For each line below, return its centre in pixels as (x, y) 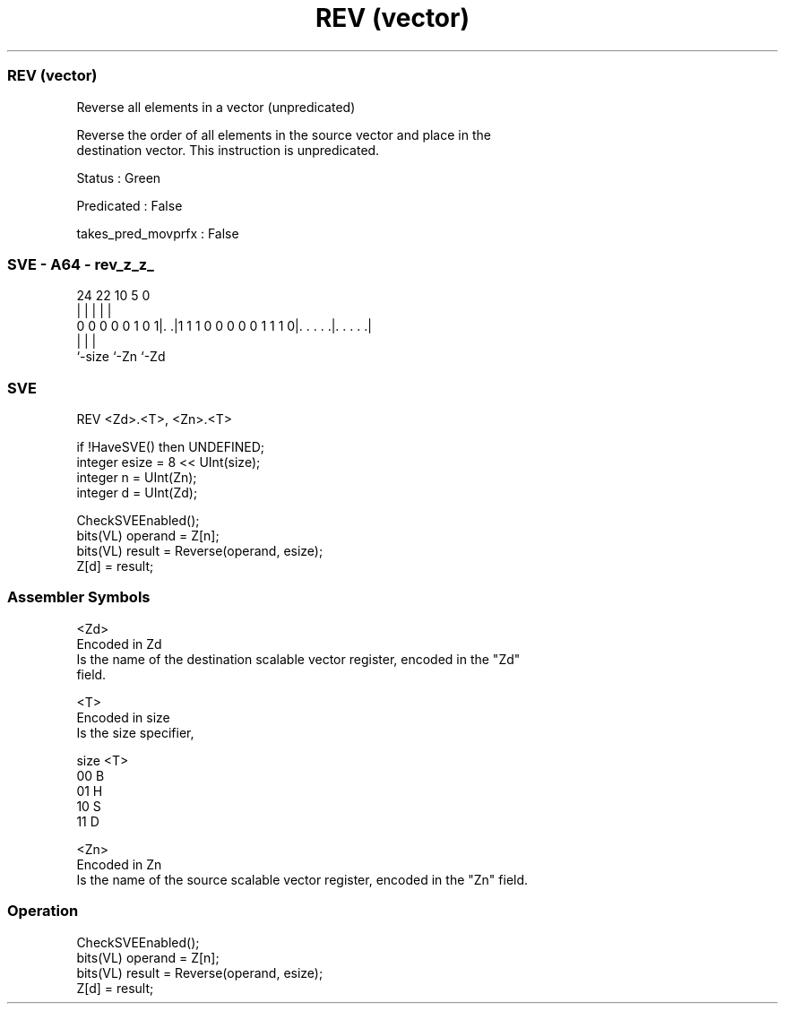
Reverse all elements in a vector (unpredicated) (216, 107)
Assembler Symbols (79, 597)
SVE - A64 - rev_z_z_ (81, 264)
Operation (43, 911)
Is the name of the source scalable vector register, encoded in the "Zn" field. (302, 879)
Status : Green (119, 177)
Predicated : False (129, 205)
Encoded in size (123, 717)
